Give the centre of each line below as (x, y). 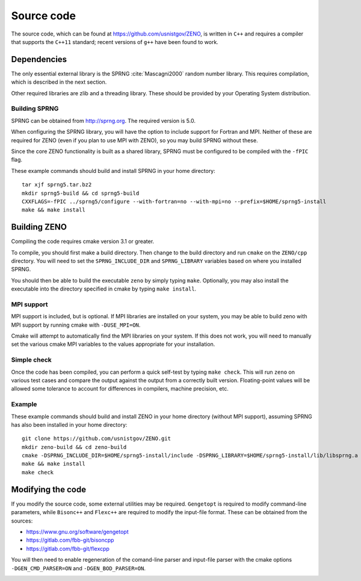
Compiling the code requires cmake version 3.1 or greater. (83, 242)
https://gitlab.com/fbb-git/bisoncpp (70, 540)
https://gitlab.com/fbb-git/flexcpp (68, 548)
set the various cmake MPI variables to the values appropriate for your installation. (113, 344)
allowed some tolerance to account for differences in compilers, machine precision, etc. (120, 389)
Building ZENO (39, 227)
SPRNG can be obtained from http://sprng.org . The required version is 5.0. (103, 121)
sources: (22, 521)
